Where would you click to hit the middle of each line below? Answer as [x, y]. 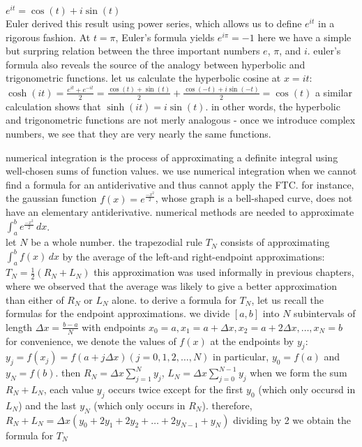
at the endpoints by [252, 340]
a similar [333, 92]
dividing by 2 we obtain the [292, 419]
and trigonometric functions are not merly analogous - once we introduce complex [181, 120]
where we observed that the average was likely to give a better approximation [172, 285]
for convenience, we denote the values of [91, 340]
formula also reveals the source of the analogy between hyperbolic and [156, 64]
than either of [35, 299]
